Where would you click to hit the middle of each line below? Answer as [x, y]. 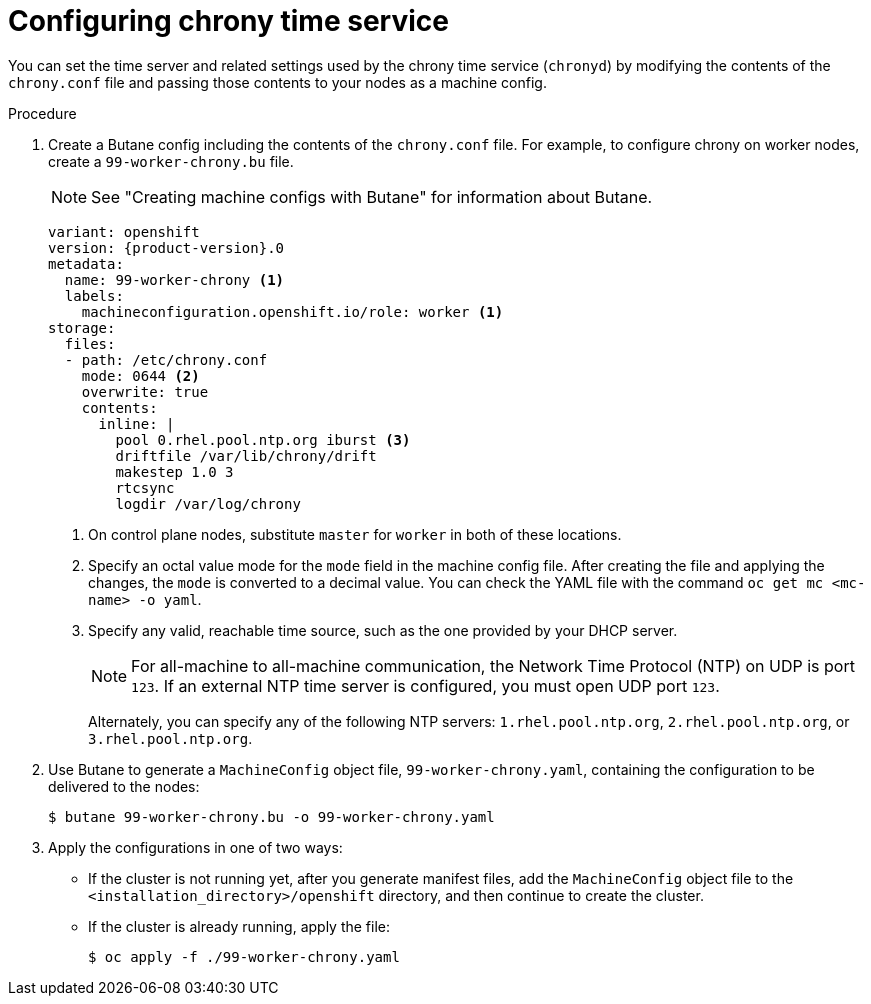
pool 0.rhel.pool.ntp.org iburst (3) [263, 439]
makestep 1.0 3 [174, 471]
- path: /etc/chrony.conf [166, 359]
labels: [94, 295]
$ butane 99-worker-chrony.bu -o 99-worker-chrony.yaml [271, 816]
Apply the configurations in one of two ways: [195, 847]
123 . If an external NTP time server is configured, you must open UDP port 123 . [425, 685]
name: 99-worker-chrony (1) [174, 279]
